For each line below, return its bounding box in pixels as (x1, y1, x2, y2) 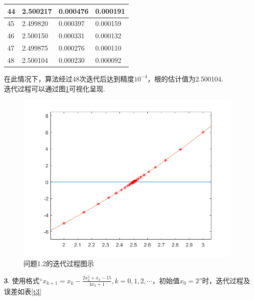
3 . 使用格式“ (4, 275, 43, 285)
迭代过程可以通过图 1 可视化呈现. (4, 83, 105, 93)
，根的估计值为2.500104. (147, 73, 224, 83)
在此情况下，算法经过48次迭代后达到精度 (4, 73, 134, 83)
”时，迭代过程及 (199, 275, 250, 285)
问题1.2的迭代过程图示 (23, 258, 94, 269)
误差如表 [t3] (4, 286, 42, 297)
